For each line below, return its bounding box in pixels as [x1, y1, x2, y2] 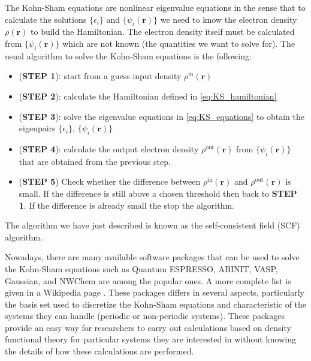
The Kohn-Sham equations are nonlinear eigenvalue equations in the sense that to [5, 1, 306, 13]
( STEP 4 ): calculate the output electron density [19, 142, 199, 155]
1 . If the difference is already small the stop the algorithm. [19, 198, 234, 211]
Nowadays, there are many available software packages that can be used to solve [5, 251, 300, 263]
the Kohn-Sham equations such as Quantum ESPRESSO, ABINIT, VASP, [5, 262, 278, 275]
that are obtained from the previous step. [19, 155, 171, 167]
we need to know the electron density [160, 13, 297, 25]
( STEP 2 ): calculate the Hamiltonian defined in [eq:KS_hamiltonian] [19, 89, 277, 102]
